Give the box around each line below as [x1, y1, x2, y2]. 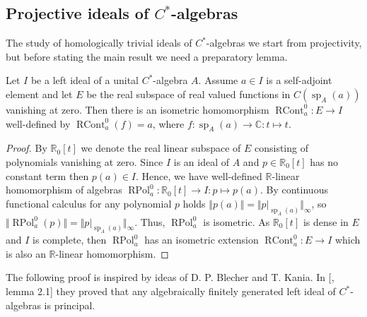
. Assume [198, 73, 238, 88]
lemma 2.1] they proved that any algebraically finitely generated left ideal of [6, 284, 336, 299]
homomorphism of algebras [6, 182, 122, 197]
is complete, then [33, 232, 107, 247]
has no [310, 154, 339, 169]
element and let [6, 86, 73, 101]
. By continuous [260, 182, 328, 197]
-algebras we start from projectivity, [206, 35, 362, 50]
